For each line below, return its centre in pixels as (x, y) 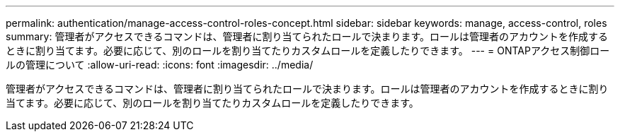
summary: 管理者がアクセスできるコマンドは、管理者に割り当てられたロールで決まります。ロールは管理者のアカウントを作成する (307, 36)
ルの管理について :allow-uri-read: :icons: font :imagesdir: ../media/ (160, 65)
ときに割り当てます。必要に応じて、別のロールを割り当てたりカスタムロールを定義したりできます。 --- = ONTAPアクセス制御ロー (308, 50)
